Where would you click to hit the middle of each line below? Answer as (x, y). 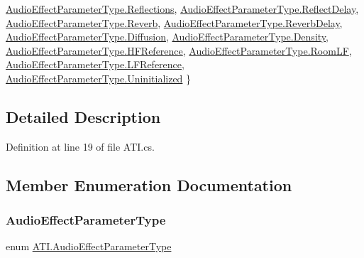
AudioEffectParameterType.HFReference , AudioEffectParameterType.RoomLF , (179, 50)
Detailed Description (83, 116)
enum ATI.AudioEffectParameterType (89, 246)
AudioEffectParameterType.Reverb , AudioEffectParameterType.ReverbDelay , (174, 22)
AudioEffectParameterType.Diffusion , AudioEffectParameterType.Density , (167, 37)
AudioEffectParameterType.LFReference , (95, 64)
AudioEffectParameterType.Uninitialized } (99, 78)
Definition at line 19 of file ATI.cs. (80, 146)
